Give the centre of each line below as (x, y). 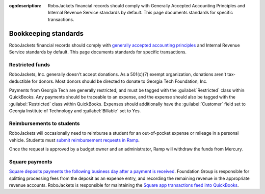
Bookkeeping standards (46, 34)
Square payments (31, 162)
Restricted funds (29, 65)
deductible (20, 81)
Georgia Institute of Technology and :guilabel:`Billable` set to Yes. (75, 111)
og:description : (25, 6)
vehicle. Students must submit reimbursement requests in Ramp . (74, 140)
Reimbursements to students (44, 123)
